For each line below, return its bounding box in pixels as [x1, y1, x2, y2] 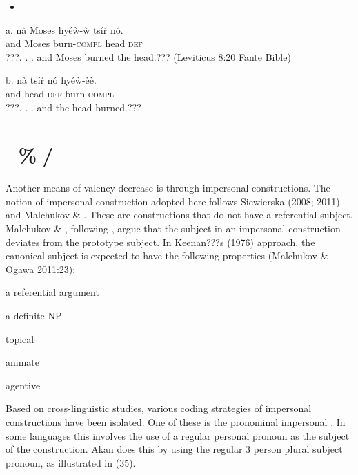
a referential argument [6, 285, 99, 299]
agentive [6, 378, 41, 392]
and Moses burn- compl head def [6, 36, 143, 50]
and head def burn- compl [6, 86, 115, 100]
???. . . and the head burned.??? [6, 100, 141, 114]
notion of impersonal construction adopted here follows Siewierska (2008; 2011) [6, 194, 340, 208]
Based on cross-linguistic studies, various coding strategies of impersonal [6, 401, 312, 416]
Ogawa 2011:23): [6, 261, 76, 276]
